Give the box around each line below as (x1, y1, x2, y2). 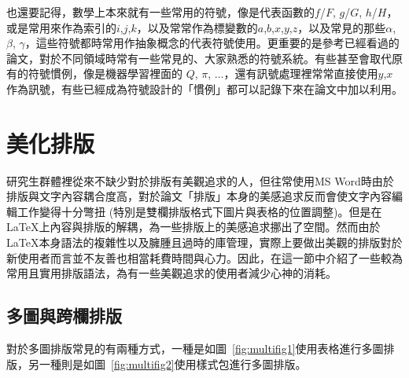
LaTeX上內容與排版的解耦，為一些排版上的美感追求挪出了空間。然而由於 (6, 218, 381, 235)
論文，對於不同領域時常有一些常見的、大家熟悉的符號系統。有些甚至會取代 (6, 50, 392, 66)
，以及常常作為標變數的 (136, 19, 258, 35)
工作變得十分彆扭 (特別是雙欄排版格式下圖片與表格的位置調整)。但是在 (17, 203, 382, 219)
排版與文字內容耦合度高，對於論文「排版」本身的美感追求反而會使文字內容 (6, 188, 392, 204)
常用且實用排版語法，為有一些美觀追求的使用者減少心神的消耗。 (6, 265, 337, 281)
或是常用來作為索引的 (6, 19, 116, 35)
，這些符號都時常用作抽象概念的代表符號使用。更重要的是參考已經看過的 (24, 35, 400, 51)
